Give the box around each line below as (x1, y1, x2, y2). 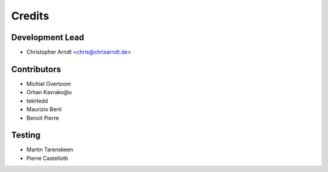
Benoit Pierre (26, 114, 60, 122)
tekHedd (26, 97, 48, 105)
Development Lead (11, 32, 84, 43)
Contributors (11, 64, 61, 74)
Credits (11, 9, 50, 22)
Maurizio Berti (26, 106, 62, 113)
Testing (11, 130, 41, 140)
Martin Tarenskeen (26, 146, 73, 153)
